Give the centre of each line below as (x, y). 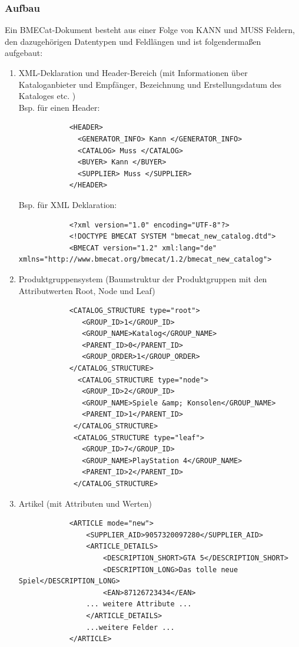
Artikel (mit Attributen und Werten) (85, 503)
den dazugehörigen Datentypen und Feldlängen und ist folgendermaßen (133, 41)
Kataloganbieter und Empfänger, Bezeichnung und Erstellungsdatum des (150, 84)
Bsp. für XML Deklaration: (68, 204)
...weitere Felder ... (130, 627)
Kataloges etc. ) (47, 96)
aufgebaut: (24, 53)
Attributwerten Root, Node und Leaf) (87, 290)
